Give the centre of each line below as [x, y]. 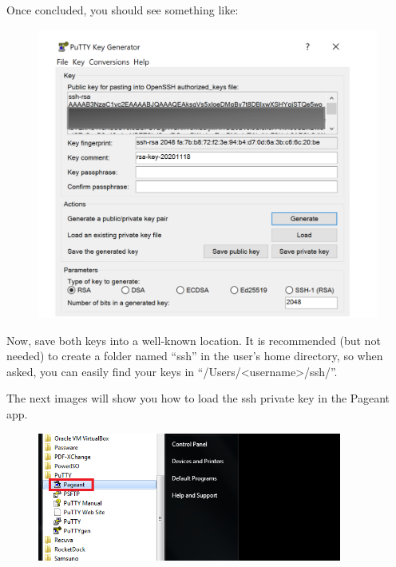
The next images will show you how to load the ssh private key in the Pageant [198, 398]
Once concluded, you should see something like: [123, 10]
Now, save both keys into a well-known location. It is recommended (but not [194, 340]
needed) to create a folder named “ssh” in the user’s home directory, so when [195, 356]
